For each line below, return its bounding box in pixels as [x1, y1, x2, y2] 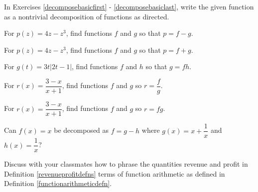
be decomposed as [54, 125, 109, 135]
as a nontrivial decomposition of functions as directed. [4, 11, 169, 21]
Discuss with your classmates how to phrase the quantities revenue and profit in [4, 159, 248, 169]
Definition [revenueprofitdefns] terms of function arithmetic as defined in [4, 168, 225, 179]
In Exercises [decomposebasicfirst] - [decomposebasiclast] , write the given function [4, 1, 254, 11]
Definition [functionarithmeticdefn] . [4, 178, 112, 189]
